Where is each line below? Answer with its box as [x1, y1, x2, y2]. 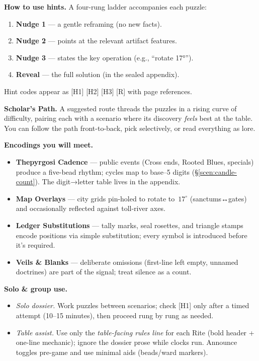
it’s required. [16, 240, 55, 250]
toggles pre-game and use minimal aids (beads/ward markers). [16, 346, 208, 357]
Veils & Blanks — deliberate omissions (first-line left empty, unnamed [16, 256, 238, 267]
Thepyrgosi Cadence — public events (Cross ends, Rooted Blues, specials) [16, 156, 254, 167]
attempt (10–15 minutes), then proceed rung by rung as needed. [16, 310, 214, 321]
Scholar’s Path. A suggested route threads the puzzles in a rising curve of [4, 103, 237, 113]
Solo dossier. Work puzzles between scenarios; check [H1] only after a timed [16, 300, 249, 311]
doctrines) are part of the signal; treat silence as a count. [16, 266, 192, 277]
